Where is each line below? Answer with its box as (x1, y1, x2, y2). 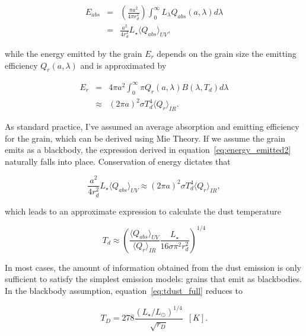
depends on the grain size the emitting (157, 47, 297, 59)
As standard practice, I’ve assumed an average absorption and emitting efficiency (5, 120, 299, 133)
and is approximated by (80, 59, 167, 71)
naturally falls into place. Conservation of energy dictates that (5, 155, 231, 167)
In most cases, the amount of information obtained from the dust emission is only (5, 261, 301, 273)
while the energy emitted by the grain (5, 47, 142, 59)
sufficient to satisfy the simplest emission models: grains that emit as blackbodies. (5, 273, 302, 285)
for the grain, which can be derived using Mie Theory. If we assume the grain (5, 132, 285, 144)
